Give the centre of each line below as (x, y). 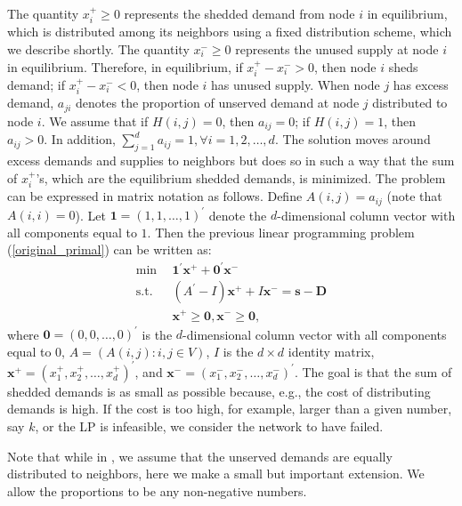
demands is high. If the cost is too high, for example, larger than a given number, (230, 409)
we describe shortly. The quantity (98, 49)
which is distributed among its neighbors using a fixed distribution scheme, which (230, 32)
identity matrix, (331, 351)
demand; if (36, 85)
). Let (90, 215)
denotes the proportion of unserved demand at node (218, 103)
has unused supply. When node (296, 85)
